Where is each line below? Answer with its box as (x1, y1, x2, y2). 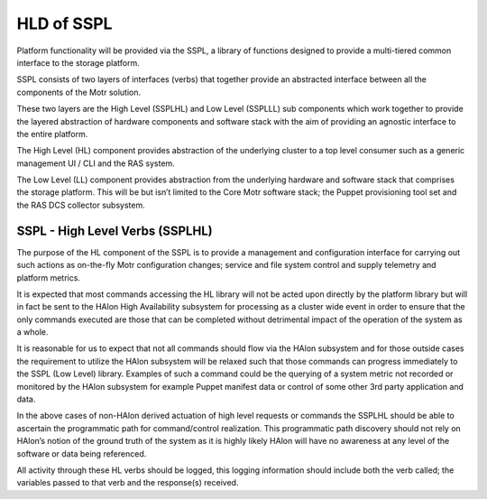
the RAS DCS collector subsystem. (16, 199, 145, 210)
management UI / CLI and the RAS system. (16, 158, 175, 169)
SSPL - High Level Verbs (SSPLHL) (16, 223, 213, 238)
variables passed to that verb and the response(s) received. (16, 477, 239, 488)
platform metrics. (16, 272, 81, 283)
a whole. (16, 327, 49, 337)
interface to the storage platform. (16, 57, 140, 68)
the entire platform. (16, 128, 88, 139)
